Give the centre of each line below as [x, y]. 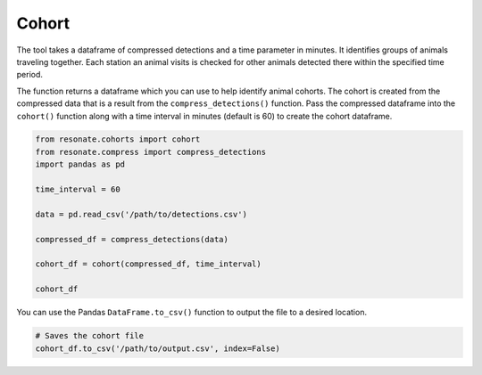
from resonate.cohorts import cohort [118, 139]
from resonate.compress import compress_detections [151, 152]
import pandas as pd [80, 164]
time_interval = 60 [78, 190]
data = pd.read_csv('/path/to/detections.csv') [141, 214]
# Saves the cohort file [90, 336]
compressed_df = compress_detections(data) [132, 239]
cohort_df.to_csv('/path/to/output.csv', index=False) [158, 348]
